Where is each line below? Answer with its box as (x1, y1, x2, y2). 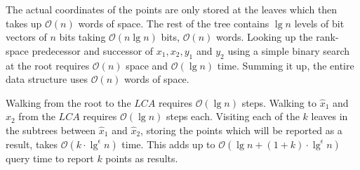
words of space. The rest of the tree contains (78, 15, 269, 30)
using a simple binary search (227, 43, 350, 58)
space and (126, 58, 168, 72)
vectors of (6, 30, 47, 44)
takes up (6, 15, 42, 30)
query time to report (6, 150, 94, 165)
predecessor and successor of (32, 43, 154, 58)
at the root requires (6, 58, 90, 72)
